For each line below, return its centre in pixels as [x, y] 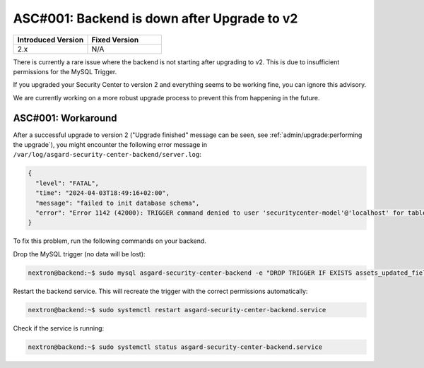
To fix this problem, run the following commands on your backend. [110, 241]
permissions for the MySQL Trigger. [65, 71]
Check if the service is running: [59, 328]
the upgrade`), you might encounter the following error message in [110, 145]
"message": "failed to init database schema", [118, 203]
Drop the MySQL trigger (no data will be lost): [79, 254]
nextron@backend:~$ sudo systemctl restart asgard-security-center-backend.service [177, 310]
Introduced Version [51, 40]
